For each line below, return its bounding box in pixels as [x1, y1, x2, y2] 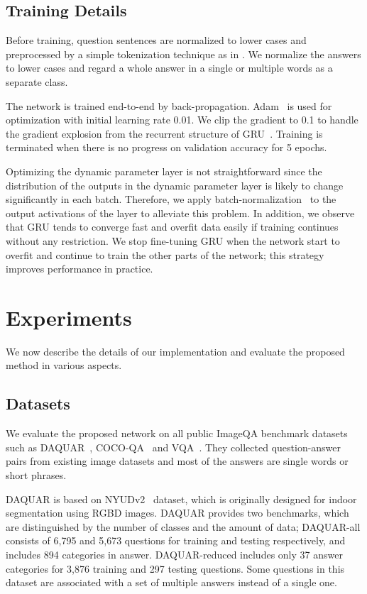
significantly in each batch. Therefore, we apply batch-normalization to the [6, 192, 336, 207]
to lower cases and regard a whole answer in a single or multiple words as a [6, 60, 333, 75]
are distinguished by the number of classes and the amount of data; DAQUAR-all [6, 519, 361, 534]
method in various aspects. [6, 358, 122, 373]
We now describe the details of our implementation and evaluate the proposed [6, 343, 345, 358]
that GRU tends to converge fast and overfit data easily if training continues [6, 219, 339, 234]
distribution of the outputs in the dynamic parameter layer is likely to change [6, 177, 344, 192]
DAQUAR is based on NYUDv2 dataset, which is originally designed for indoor [6, 491, 357, 506]
